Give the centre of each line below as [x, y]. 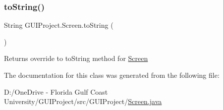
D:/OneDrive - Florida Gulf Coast [56, 91]
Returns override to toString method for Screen [76, 58]
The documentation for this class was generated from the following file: [112, 75]
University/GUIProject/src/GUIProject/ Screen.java [83, 101]
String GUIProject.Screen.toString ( [59, 25]
